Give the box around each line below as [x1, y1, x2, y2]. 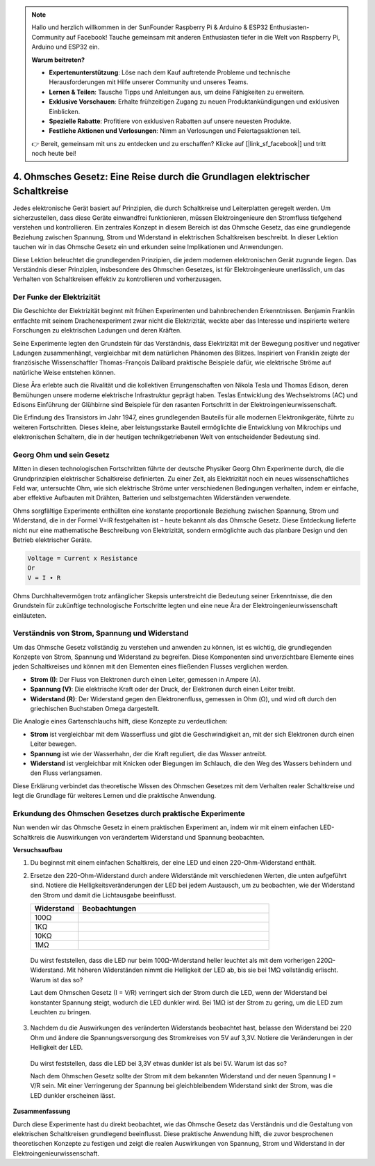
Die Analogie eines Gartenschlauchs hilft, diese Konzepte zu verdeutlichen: [12, 717, 228, 726]
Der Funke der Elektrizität [12, 292, 101, 302]
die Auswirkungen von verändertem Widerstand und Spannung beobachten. [46, 833, 265, 841]
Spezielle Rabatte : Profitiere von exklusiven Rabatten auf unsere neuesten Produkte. [49, 117, 292, 125]
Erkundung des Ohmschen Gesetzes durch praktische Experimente [12, 808, 246, 818]
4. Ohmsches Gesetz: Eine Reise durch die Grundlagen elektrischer [12, 170, 310, 182]
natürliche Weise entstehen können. [12, 368, 116, 376]
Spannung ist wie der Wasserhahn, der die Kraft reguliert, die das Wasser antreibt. [30, 749, 267, 758]
